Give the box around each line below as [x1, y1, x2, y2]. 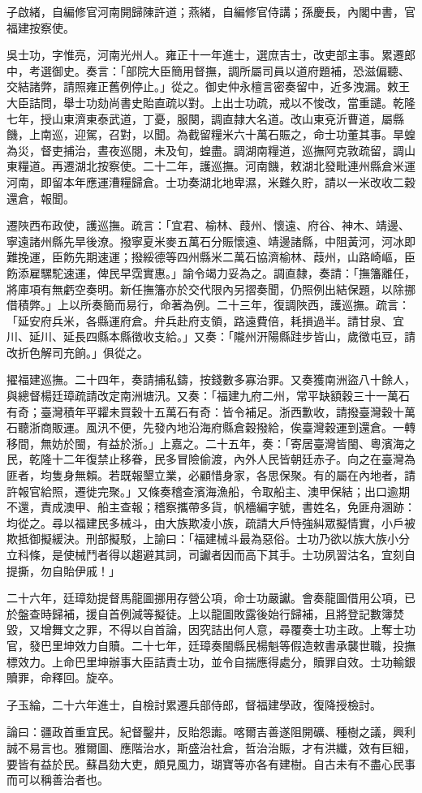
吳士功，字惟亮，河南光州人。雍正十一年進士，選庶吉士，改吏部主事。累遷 [6, 46, 404, 63]
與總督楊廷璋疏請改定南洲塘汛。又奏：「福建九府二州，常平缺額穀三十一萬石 [6, 387, 410, 404]
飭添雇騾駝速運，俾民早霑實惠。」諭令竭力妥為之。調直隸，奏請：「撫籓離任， [6, 264, 416, 281]
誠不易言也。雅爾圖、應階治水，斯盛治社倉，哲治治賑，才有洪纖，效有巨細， [6, 739, 416, 756]
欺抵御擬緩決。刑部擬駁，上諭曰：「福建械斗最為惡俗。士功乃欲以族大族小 [6, 530, 398, 547]
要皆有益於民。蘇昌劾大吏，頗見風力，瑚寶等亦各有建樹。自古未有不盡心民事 [6, 755, 416, 772]
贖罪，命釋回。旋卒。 [6, 669, 120, 686]
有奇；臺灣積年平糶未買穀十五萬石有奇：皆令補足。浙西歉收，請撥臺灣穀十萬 [6, 403, 416, 420]
